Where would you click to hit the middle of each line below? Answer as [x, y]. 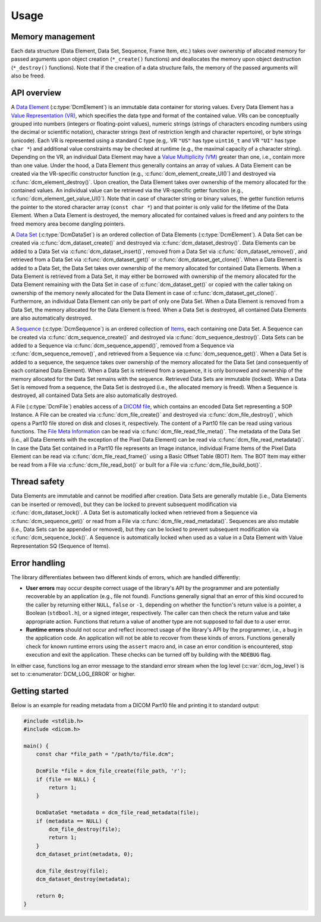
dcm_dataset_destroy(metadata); [83, 879]
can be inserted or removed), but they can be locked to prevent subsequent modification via [124, 504]
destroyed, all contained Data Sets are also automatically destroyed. [94, 395]
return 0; [50, 896]
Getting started [40, 691]
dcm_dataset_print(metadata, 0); [85, 854]
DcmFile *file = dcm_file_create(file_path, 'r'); [111, 771]
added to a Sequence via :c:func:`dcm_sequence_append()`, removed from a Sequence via [122, 346]
